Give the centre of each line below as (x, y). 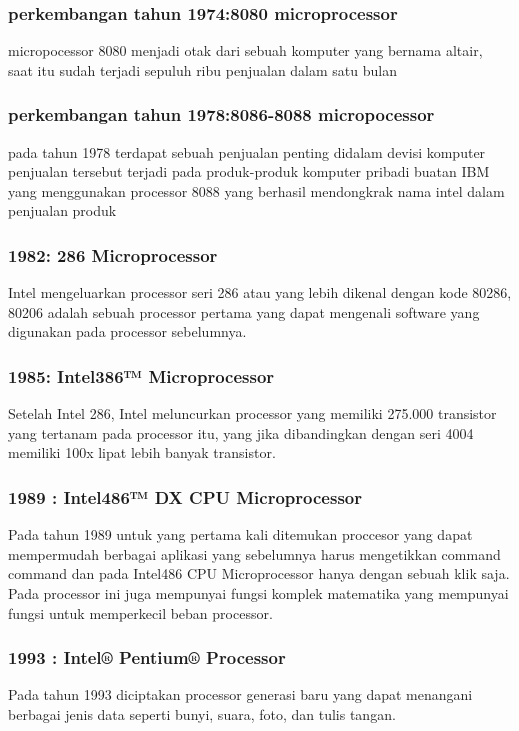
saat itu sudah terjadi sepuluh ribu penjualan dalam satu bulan (202, 69)
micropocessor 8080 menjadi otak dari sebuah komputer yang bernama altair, (245, 50)
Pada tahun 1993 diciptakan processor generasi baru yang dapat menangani (240, 694)
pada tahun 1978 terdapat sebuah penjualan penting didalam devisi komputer (247, 151)
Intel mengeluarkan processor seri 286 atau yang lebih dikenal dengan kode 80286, (260, 292)
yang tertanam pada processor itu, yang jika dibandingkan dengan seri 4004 (241, 432)
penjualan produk (62, 210)
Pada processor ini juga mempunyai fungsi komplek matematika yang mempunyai (258, 593)
